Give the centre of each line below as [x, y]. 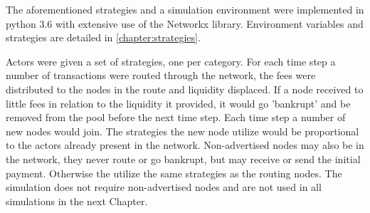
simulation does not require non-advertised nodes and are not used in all [164, 187]
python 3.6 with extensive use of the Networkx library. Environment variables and [185, 23]
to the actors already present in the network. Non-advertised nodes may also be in [185, 145]
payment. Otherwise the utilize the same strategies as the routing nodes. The [174, 173]
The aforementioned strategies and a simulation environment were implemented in [185, 9]
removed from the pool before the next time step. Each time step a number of [176, 117]
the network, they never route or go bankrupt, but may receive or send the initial [183, 159]
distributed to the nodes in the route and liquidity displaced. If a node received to [185, 89]
